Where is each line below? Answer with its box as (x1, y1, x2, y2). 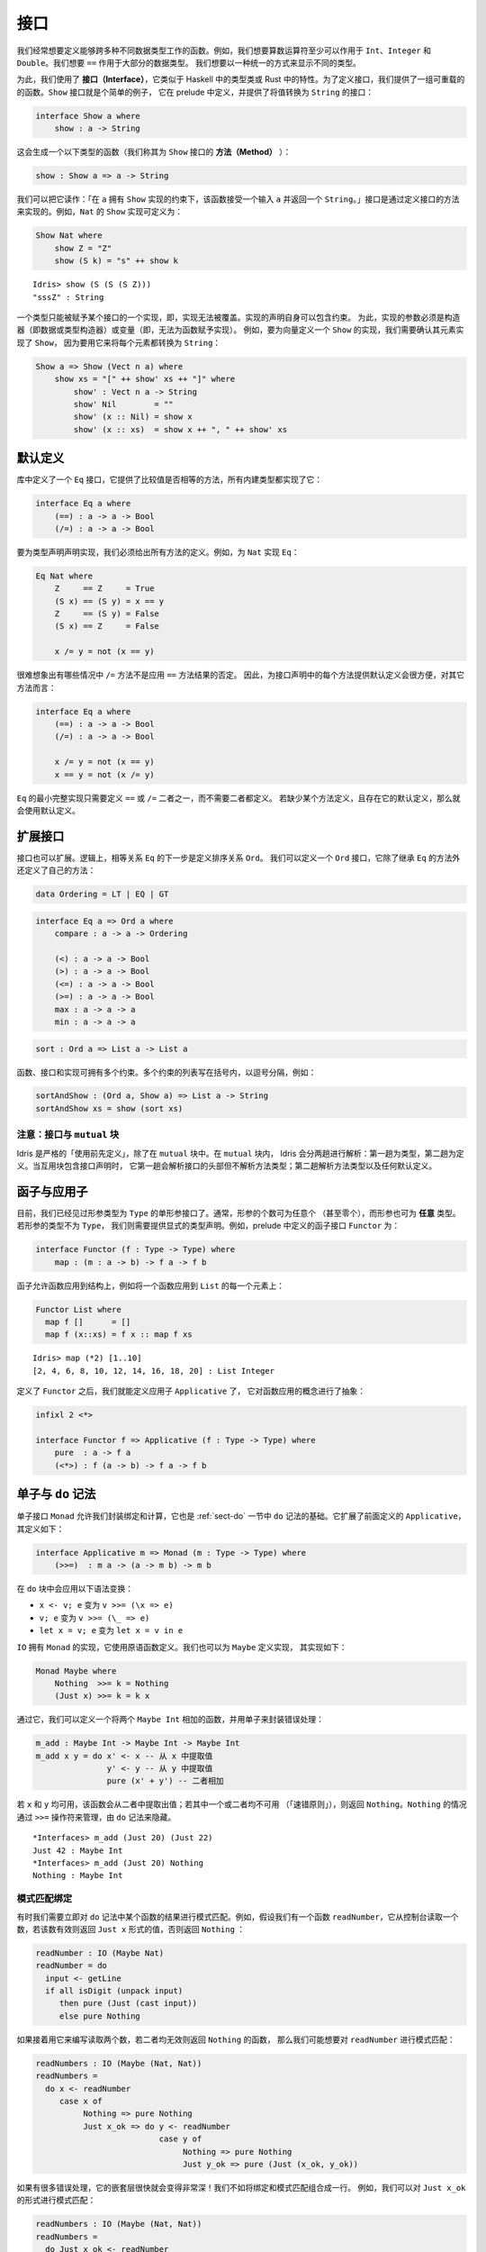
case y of (158, 2134, 202, 2144)
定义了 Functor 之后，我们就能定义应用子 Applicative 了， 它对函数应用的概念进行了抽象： (16, 1385, 366, 1396)
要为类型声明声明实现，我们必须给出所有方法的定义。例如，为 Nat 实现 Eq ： (16, 546, 300, 558)
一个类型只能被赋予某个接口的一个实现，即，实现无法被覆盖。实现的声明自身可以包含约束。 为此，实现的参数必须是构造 (16, 312, 461, 322)
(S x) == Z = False (54, 622, 159, 631)
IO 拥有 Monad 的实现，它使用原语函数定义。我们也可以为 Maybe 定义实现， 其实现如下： (16, 1641, 347, 1652)
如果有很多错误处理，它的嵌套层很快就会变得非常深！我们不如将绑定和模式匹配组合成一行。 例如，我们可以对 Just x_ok (16, 2182, 466, 2193)
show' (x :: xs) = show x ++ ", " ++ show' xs (73, 424, 288, 434)
